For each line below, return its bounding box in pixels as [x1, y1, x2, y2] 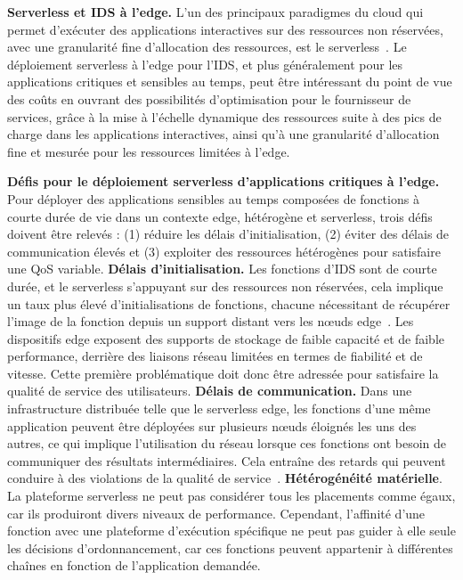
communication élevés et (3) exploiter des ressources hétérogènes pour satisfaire [7, 241, 441, 260]
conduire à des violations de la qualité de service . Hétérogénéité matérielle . [7, 469, 443, 487]
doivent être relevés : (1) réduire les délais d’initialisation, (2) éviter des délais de [7, 225, 450, 243]
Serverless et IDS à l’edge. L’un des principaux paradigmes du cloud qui [7, 3, 424, 20]
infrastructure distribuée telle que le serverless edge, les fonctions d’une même [7, 399, 431, 418]
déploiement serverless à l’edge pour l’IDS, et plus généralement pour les [7, 54, 403, 73]
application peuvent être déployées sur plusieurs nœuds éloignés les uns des [7, 416, 417, 435]
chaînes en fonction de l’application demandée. [7, 556, 261, 575]
